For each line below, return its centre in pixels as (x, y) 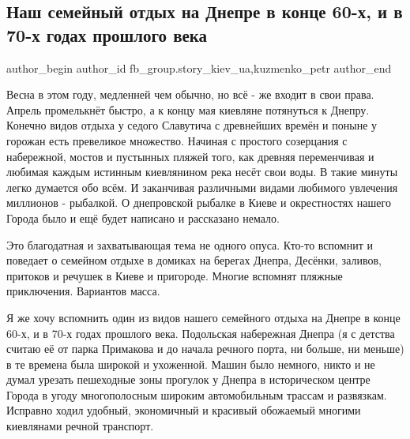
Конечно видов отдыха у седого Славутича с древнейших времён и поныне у (192, 125)
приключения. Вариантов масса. (83, 291)
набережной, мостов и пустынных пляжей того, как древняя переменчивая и (190, 156)
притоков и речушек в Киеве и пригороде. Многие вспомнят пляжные (175, 275)
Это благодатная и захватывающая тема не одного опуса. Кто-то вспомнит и (190, 244)
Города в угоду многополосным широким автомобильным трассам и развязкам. (197, 394)
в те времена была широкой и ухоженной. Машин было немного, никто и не (191, 364)
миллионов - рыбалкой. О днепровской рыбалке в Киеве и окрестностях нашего (199, 203)
